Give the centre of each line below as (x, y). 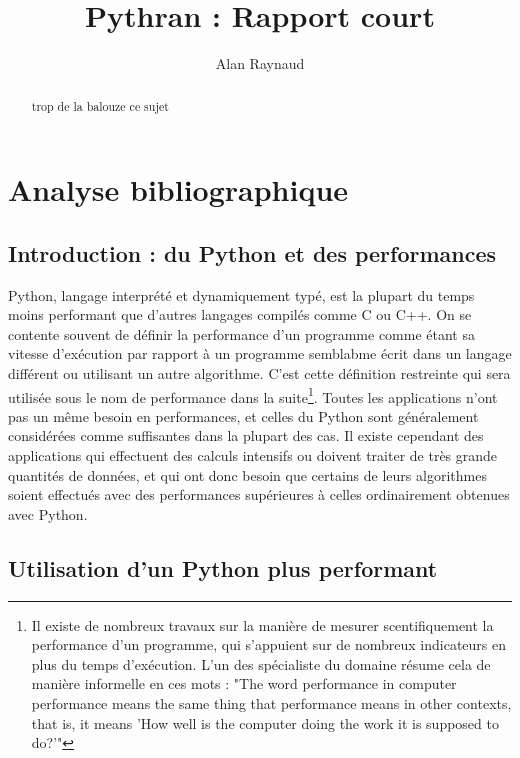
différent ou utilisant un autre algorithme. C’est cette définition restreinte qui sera (259, 372)
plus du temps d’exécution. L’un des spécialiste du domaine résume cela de (261, 663)
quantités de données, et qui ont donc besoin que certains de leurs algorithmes (247, 474)
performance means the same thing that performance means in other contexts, (271, 702)
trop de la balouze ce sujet (100, 105)
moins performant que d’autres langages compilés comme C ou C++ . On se (240, 314)
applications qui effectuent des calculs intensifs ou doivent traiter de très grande (253, 454)
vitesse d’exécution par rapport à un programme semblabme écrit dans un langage (260, 353)
